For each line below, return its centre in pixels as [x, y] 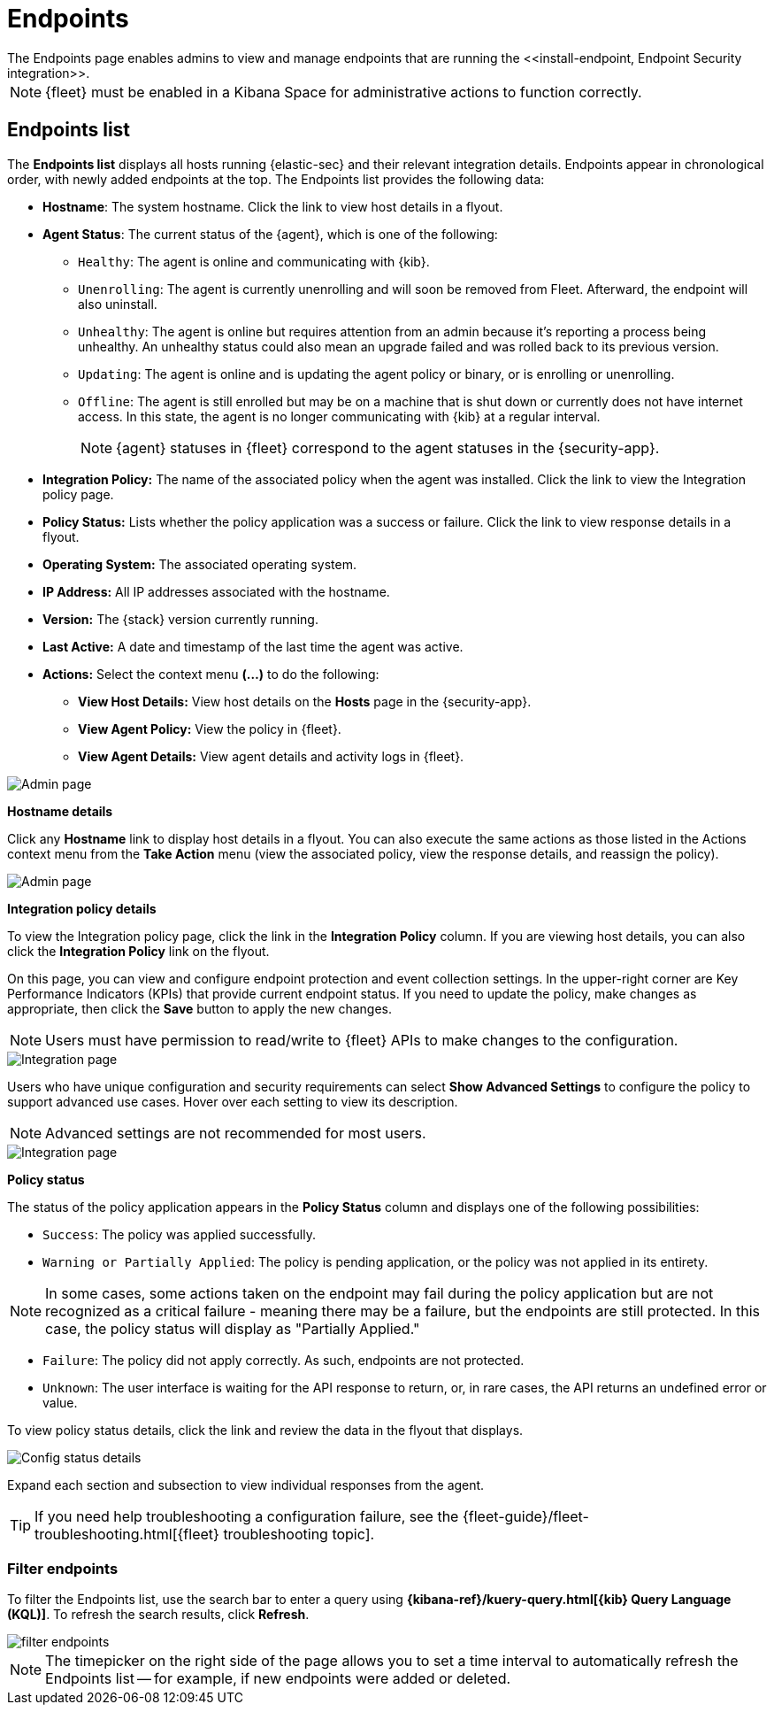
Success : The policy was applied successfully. [179, 1234]
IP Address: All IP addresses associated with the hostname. [216, 591]
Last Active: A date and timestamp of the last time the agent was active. [253, 646]
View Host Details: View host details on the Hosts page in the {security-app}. [305, 701]
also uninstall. [118, 304]
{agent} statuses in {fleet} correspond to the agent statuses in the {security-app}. [388, 447]
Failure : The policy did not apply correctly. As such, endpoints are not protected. [284, 1360]
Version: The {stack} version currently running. [180, 619]
